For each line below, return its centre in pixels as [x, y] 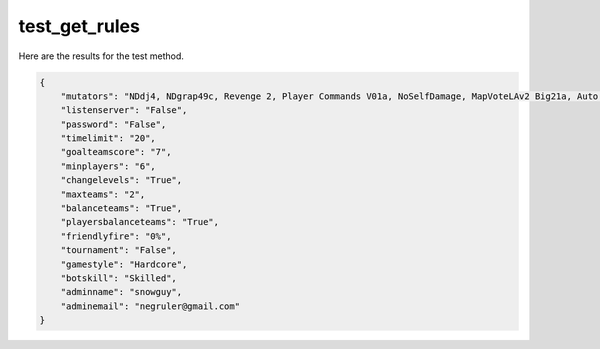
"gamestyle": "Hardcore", [124, 264]
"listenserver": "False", [124, 110]
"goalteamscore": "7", [116, 152]
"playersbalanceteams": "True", [140, 222]
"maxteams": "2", [103, 194]
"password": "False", [113, 124]
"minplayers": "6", [108, 166]
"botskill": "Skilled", [118, 278]
